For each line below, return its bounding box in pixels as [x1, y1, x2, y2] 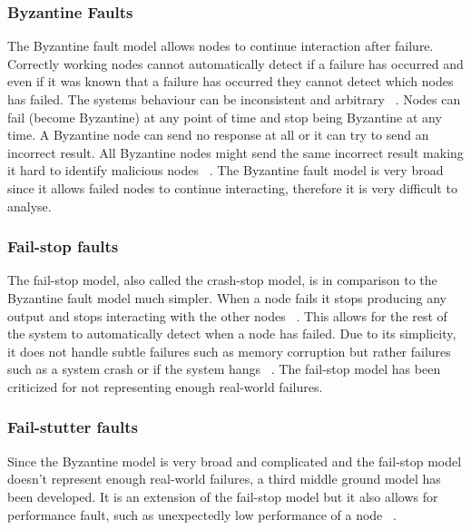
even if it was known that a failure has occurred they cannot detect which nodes [7, 72, 454, 91]
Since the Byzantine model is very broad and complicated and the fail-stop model [7, 451, 462, 470]
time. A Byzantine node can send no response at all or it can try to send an [7, 125, 429, 144]
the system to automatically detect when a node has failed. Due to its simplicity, [7, 324, 456, 343]
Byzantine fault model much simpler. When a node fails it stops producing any [7, 288, 446, 307]
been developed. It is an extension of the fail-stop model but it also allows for [7, 486, 438, 505]
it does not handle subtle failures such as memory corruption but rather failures [7, 341, 451, 360]
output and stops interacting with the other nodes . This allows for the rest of [7, 306, 447, 325]
